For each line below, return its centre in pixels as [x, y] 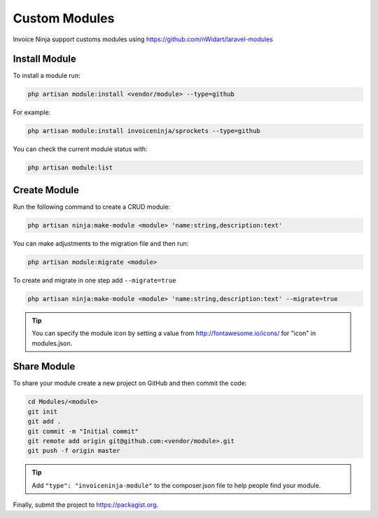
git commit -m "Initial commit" [83, 431]
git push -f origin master [74, 451]
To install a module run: [47, 76]
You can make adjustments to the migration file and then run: [101, 243]
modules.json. [52, 343]
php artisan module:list [70, 168]
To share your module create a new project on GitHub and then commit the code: [130, 383]
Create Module [46, 190]
